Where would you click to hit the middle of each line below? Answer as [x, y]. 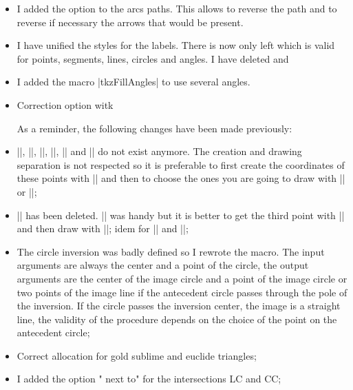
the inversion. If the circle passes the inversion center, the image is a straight [179, 306]
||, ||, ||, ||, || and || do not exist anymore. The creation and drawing [159, 151]
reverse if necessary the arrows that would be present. [130, 22]
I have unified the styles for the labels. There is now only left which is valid [176, 45]
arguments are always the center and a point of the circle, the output [163, 265]
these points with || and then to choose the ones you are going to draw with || [181, 178]
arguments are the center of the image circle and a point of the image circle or [182, 278]
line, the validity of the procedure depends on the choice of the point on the [177, 319]
